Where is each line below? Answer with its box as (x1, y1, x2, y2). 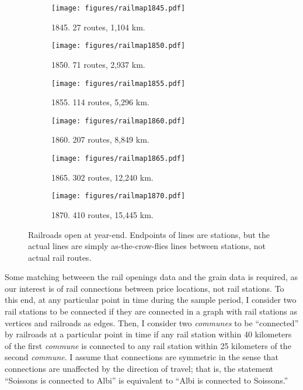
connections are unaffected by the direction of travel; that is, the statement (5, 363, 273, 375)
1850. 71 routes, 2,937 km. (51, 58, 145, 70)
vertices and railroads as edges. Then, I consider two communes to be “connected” (5, 316, 299, 329)
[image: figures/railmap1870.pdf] (51, 192, 186, 201)
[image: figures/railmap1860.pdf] (51, 116, 186, 125)
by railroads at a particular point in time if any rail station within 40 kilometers (5, 328, 292, 340)
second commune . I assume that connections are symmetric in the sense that (5, 351, 278, 363)
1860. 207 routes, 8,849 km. (51, 133, 149, 146)
